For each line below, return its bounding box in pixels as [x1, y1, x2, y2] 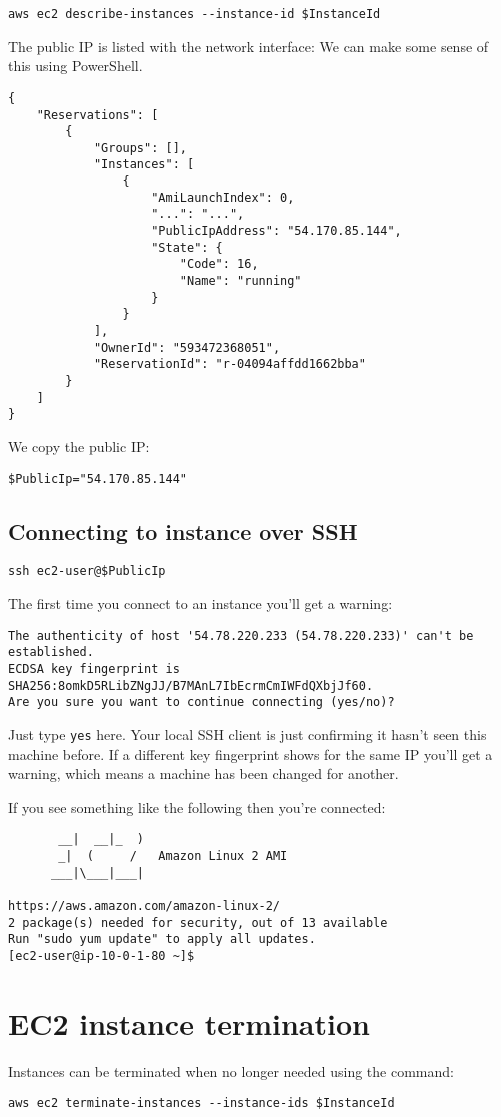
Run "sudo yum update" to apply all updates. [8, 932, 316, 947]
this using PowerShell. [8, 55, 143, 76]
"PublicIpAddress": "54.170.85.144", [151, 224, 402, 239]
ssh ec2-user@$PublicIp [8, 564, 166, 579]
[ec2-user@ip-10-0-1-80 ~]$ [8, 948, 195, 963]
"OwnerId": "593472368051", [93, 340, 281, 355]
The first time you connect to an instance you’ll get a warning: [8, 593, 393, 614]
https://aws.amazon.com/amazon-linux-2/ [8, 899, 281, 914]
